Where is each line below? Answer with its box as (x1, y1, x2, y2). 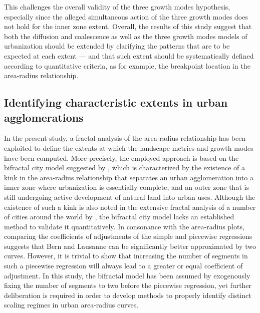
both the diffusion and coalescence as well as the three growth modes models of (4, 31, 247, 41)
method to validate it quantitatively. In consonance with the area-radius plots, (4, 221, 244, 231)
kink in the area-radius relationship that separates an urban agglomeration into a (4, 172, 253, 182)
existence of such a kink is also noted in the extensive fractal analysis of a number (4, 201, 256, 212)
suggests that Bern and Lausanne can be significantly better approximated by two (4, 240, 256, 251)
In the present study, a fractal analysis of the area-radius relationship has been (4, 133, 246, 143)
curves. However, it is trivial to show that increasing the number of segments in (4, 250, 248, 261)
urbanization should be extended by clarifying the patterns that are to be (4, 41, 230, 51)
